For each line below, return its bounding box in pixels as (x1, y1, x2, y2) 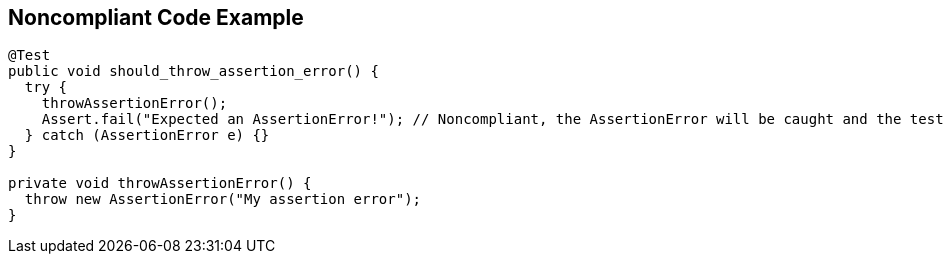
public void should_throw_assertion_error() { (8, 63, 379, 80)
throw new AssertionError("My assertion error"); (24, 191, 422, 208)
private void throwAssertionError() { (8, 175, 312, 192)
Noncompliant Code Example (8, 5, 304, 30)
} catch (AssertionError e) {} (24, 127, 270, 144)
